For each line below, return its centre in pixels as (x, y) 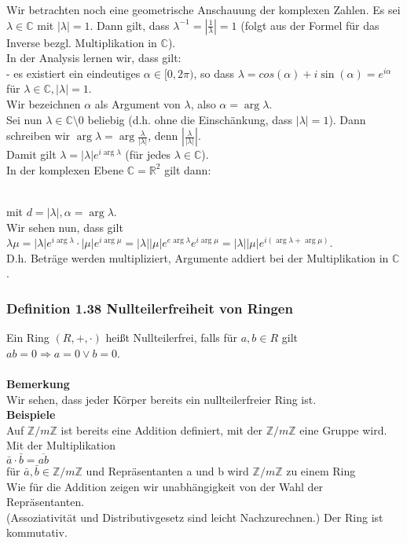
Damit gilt (31, 154)
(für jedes (148, 154)
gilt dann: (188, 169)
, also (203, 103)
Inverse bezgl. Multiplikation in (82, 42)
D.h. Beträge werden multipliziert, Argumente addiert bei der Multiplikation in (198, 257)
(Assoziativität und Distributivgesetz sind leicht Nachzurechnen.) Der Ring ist (195, 517)
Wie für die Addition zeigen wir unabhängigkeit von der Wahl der (165, 486)
